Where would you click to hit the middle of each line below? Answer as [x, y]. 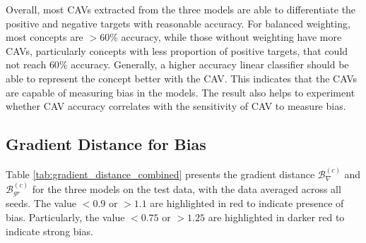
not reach [26, 64]
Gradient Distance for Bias [106, 144]
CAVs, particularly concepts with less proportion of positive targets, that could [177, 50]
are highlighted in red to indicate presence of [247, 203]
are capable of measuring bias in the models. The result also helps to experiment [181, 92]
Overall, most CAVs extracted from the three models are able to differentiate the [181, 9]
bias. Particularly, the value [65, 217]
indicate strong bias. [49, 231]
